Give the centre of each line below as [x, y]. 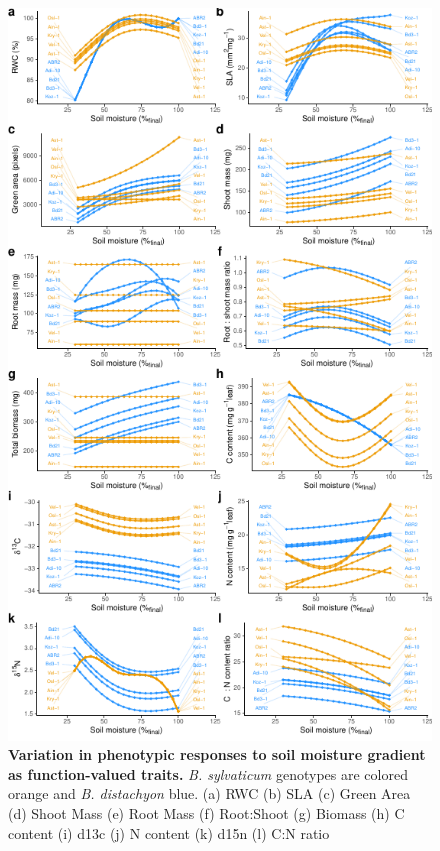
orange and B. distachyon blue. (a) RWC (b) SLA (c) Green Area [209, 793]
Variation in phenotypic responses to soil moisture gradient [217, 754]
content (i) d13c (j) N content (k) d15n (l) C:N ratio [169, 832]
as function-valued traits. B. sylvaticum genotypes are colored [208, 773]
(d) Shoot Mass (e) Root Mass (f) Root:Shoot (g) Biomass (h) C [206, 813]
